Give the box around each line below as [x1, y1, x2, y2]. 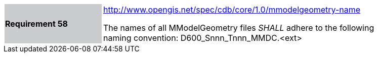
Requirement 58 [5, 19, 68, 29]
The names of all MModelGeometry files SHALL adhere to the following [103, 23, 374, 33]
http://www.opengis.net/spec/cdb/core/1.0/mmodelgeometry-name [103, 5, 361, 15]
